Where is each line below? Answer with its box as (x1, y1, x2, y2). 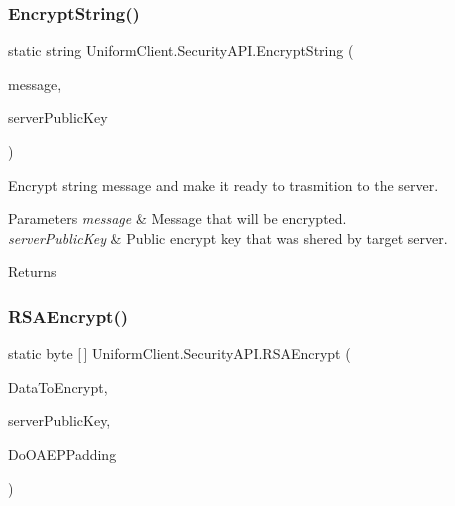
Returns (8, 261, 57, 282)
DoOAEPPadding (8, 443, 117, 464)
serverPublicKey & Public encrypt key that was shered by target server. (8, 227, 448, 248)
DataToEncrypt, (8, 376, 108, 397)
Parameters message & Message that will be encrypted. (8, 208, 347, 229)
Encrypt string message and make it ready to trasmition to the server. (8, 174, 439, 195)
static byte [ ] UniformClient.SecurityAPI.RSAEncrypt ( (8, 343, 351, 364)
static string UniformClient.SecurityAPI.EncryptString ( (8, 40, 354, 61)
